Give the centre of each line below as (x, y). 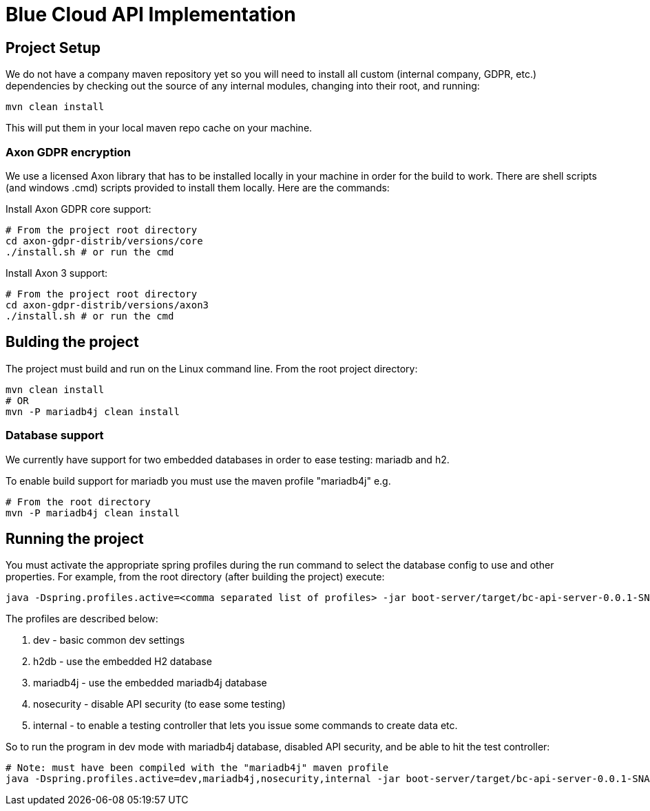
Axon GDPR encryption (69, 152)
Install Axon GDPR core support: (78, 209)
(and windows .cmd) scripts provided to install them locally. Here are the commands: (198, 187)
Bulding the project (72, 342)
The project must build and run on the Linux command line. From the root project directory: (212, 368)
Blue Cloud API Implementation (151, 14)
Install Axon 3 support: (57, 273)
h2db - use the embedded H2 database (123, 662)
